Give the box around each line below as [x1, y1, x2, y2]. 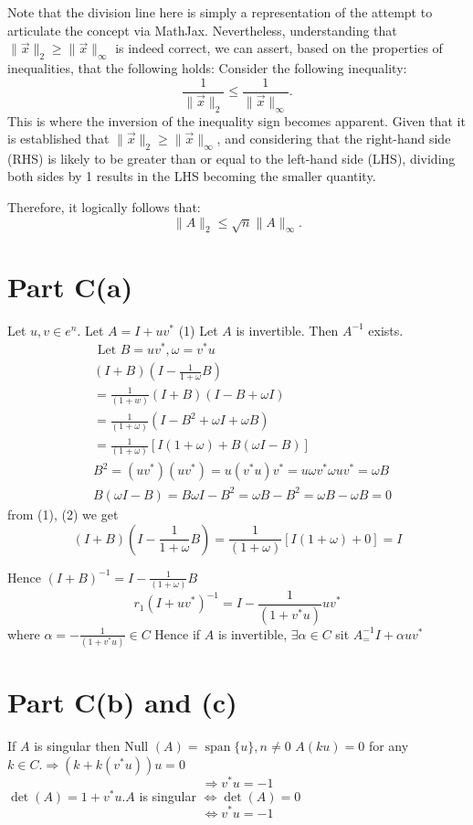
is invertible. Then [236, 320, 339, 339]
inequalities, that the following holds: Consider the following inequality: [7, 58, 407, 77]
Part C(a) [7, 267, 133, 305]
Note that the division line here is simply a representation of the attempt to [7, 3, 433, 21]
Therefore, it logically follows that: [7, 198, 201, 217]
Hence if [154, 624, 201, 643]
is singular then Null [34, 736, 149, 755]
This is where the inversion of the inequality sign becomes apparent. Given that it [7, 111, 466, 130]
